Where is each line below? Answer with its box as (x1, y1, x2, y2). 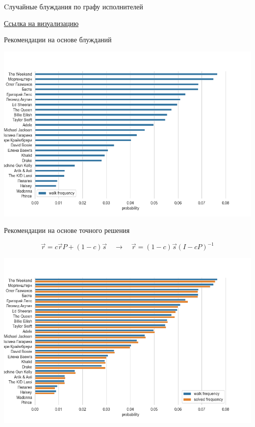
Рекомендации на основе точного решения (4, 225, 130, 235)
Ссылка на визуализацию (4, 18, 79, 28)
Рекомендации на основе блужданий (4, 34, 112, 45)
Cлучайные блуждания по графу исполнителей (4, 1, 143, 11)
